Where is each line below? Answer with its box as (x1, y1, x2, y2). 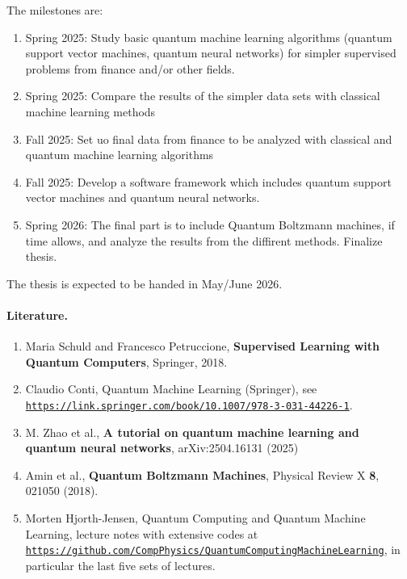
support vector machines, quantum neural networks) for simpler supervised (25, 44, 397, 61)
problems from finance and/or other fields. (25, 60, 235, 77)
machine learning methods (25, 103, 156, 120)
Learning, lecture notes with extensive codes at (25, 525, 258, 542)
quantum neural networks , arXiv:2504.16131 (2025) (25, 439, 299, 456)
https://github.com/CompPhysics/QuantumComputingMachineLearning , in (25, 541, 401, 558)
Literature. (6, 306, 68, 323)
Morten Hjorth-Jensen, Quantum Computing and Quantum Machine (25, 509, 366, 526)
